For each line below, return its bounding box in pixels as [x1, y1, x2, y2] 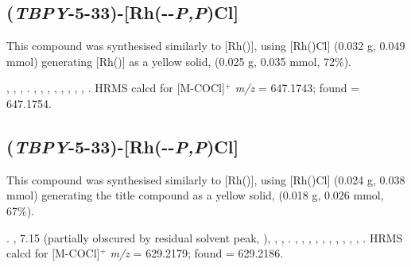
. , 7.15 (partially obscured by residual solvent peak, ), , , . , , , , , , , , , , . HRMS [6, 229, 403, 246]
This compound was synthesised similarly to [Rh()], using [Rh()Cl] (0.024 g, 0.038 [6, 171, 405, 188]
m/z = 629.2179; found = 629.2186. [110, 245, 284, 261]
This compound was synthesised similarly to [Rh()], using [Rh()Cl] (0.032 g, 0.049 [6, 37, 405, 54]
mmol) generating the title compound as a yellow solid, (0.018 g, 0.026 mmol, [6, 187, 384, 203]
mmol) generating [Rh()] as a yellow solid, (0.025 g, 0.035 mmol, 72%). [6, 52, 351, 69]
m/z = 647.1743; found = [235, 79, 360, 96]
